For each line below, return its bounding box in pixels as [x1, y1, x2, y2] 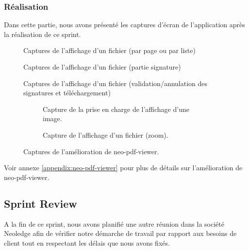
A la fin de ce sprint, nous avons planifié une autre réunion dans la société [4, 218, 224, 229]
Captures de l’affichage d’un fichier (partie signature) [23, 62, 181, 72]
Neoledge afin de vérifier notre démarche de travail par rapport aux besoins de [4, 228, 237, 238]
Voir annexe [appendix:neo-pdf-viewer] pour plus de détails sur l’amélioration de [4, 162, 243, 173]
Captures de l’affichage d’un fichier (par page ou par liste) [23, 45, 196, 55]
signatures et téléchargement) [23, 88, 111, 98]
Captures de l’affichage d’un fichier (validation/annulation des [23, 78, 208, 88]
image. [43, 113, 62, 124]
